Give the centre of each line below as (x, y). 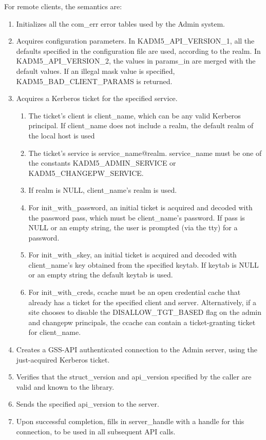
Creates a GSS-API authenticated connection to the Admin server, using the (137, 349)
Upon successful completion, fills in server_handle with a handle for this (130, 421)
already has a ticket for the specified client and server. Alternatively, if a (142, 302)
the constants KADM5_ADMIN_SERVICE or (102, 163)
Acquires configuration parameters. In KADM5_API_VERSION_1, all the (135, 41)
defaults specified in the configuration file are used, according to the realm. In (138, 51)
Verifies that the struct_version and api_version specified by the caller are (134, 377)
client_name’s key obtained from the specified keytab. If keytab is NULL (144, 264)
